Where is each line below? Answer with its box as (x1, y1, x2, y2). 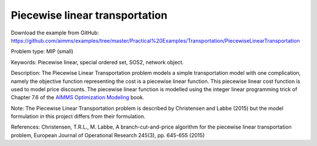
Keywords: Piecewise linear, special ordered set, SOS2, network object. (11, 58, 184, 65)
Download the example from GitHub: (11, 29, 99, 36)
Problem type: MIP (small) (11, 48, 73, 55)
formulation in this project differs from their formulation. (11, 113, 146, 120)
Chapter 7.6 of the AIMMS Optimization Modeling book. (11, 94, 144, 101)
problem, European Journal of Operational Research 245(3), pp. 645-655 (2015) (11, 131, 205, 138)
